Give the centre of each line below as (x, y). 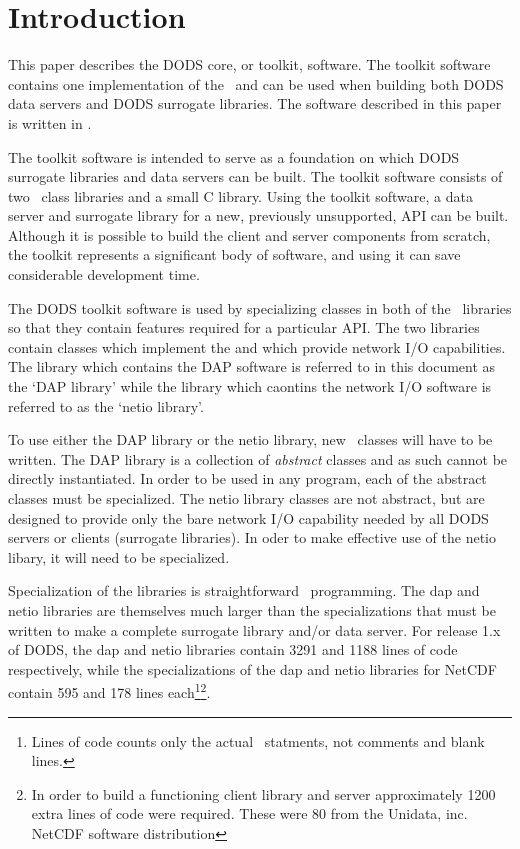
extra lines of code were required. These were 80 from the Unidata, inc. (249, 813)
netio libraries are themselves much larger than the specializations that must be (252, 609)
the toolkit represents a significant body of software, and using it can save (234, 254)
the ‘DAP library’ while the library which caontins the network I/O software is (250, 386)
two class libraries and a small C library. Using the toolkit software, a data (240, 195)
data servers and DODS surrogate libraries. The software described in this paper (255, 103)
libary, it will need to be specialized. (119, 556)
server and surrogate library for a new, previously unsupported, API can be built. (258, 215)
